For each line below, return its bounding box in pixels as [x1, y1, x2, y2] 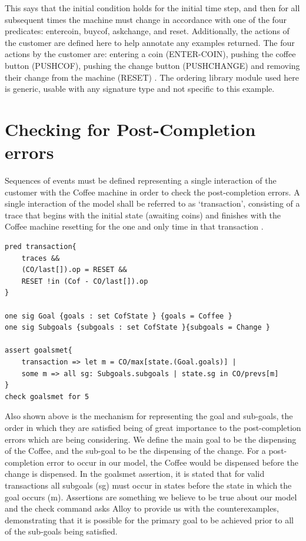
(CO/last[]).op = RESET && [21, 265, 127, 274]
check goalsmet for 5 [5, 392, 89, 401]
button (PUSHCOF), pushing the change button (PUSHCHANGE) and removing [5, 59, 300, 71]
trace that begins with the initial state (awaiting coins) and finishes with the [5, 208, 281, 221]
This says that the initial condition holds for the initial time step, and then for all [5, 2, 300, 14]
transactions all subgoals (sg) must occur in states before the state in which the [5, 479, 292, 491]
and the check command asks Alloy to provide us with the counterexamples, [5, 502, 279, 515]
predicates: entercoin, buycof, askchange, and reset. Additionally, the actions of [5, 25, 290, 37]
